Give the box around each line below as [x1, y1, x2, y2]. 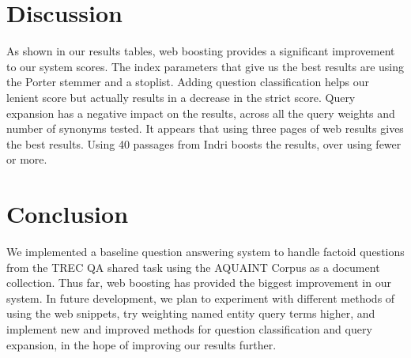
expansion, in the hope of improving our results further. [6, 336, 277, 352]
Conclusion [6, 198, 129, 230]
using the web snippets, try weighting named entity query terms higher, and [6, 305, 375, 322]
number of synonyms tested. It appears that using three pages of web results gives [6, 120, 404, 137]
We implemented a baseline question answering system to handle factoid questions [6, 243, 405, 259]
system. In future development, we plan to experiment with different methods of [6, 289, 395, 306]
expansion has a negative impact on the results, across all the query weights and [6, 104, 395, 121]
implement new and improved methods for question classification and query [6, 320, 372, 337]
